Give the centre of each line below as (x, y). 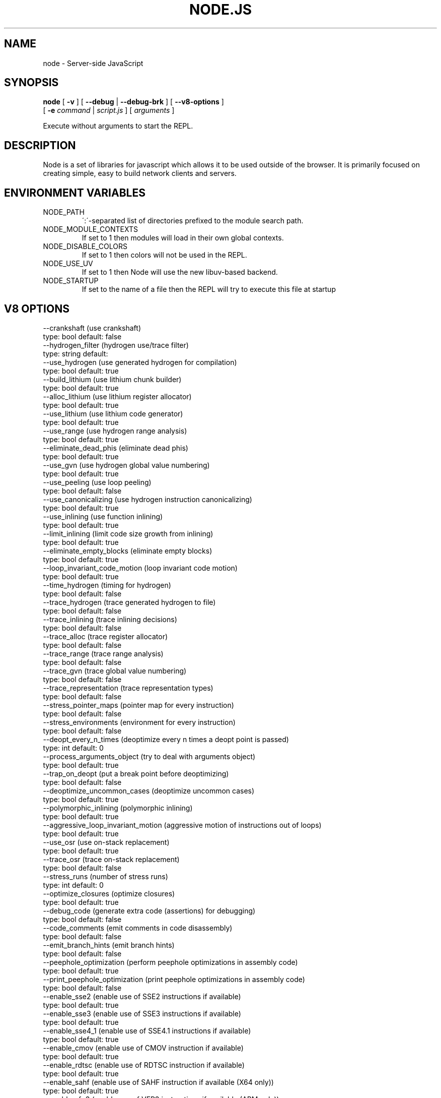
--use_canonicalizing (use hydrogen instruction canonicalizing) (148, 499)
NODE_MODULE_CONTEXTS (91, 229)
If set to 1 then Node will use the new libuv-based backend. (180, 272)
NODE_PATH (64, 212)
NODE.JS (220, 10)
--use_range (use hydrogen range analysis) (115, 431)
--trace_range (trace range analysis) (103, 653)
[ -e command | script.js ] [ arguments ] (109, 110)
